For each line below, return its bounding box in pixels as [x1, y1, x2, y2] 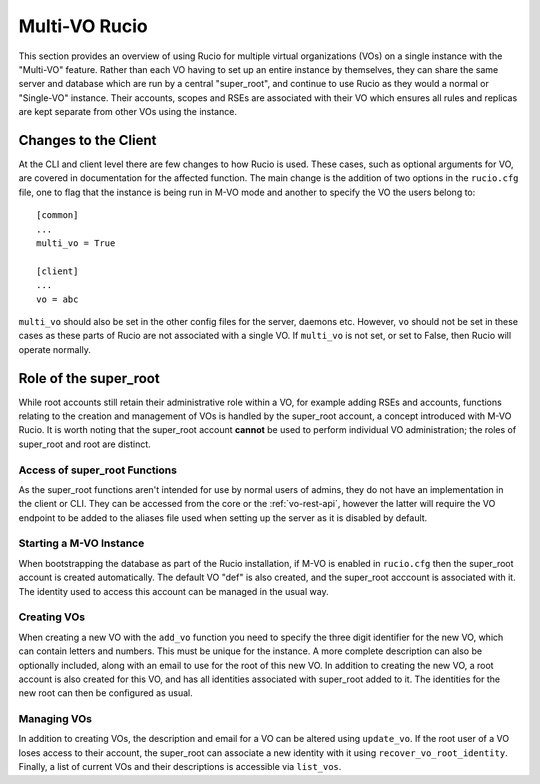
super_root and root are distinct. [18, 438, 152, 450]
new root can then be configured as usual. [18, 687, 194, 699]
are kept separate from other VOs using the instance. [18, 106, 237, 118]
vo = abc [36, 293, 79, 305]
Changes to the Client [18, 131, 157, 149]
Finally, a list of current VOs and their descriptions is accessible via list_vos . [18, 761, 342, 773]
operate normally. [18, 343, 92, 355]
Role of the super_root [18, 370, 160, 387]
